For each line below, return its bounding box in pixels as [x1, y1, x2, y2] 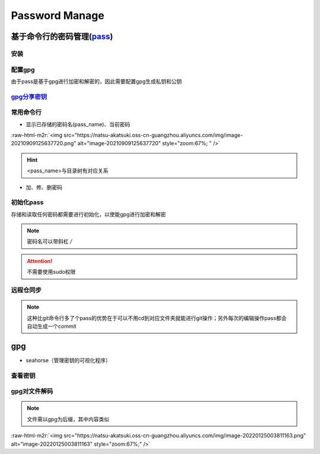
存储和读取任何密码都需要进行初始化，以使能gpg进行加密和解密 [11, 210, 166, 218]
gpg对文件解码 [11, 387, 53, 395]
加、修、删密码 [25, 184, 62, 191]
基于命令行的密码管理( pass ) [11, 31, 114, 41]
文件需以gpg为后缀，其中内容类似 [27, 415, 110, 423]
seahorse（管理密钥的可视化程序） [25, 356, 111, 364]
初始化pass [11, 199, 44, 207]
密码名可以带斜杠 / [27, 238, 72, 245]
